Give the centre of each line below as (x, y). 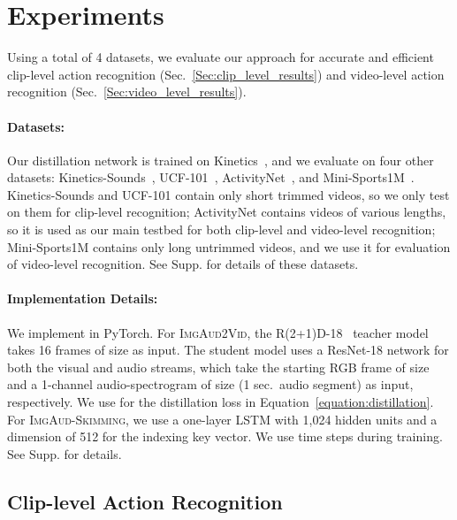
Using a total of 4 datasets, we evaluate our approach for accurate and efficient (221, 57)
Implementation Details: (83, 298)
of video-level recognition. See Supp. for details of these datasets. (183, 264)
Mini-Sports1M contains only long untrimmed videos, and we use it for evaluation (229, 246)
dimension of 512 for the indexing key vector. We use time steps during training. (225, 436)
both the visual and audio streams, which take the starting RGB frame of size (218, 367)
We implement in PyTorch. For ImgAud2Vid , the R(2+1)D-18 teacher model (218, 332)
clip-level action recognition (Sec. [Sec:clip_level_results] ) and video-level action (226, 74)
